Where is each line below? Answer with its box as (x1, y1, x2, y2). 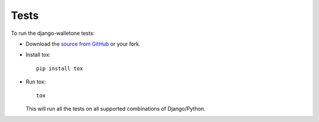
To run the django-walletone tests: (11, 30, 95, 37)
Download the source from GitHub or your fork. (25, 40, 141, 47)
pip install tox (36, 65, 83, 72)
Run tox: (25, 78, 46, 85)
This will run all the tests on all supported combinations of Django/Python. (25, 105, 206, 112)
